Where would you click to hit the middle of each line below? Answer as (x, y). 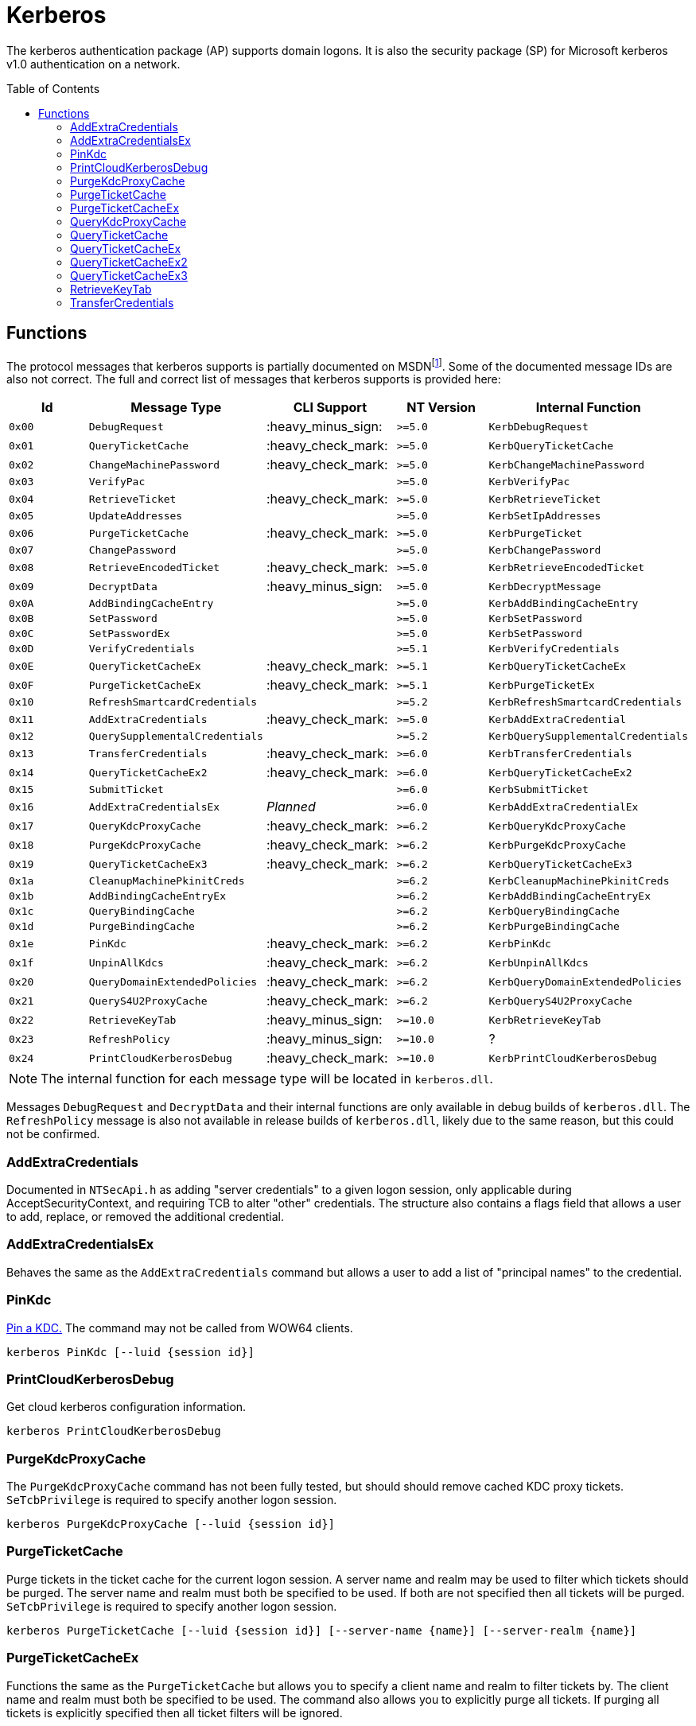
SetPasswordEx (129, 634)
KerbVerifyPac (529, 482)
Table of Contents (53, 88)
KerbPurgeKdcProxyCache (557, 845)
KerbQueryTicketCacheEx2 (560, 772)
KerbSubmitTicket (539, 790)
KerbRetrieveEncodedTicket (567, 567)
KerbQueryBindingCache (554, 912)
